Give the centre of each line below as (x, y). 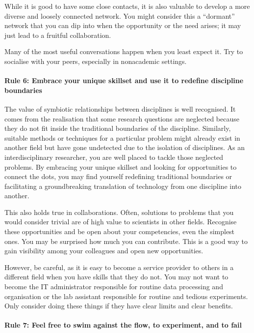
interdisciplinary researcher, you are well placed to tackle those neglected (114, 157)
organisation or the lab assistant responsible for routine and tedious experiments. (126, 296)
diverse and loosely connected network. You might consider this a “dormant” (120, 15)
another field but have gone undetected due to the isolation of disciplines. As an (125, 147)
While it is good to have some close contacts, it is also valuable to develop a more (127, 6)
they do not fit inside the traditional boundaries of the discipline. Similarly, (118, 128)
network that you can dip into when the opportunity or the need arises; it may (123, 25)
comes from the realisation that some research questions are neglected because (122, 118)
